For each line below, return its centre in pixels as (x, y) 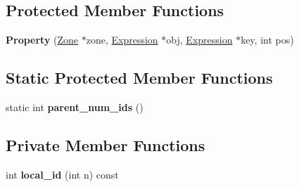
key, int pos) (267, 40)
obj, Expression (199, 40)
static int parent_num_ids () (75, 107)
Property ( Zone (42, 40)
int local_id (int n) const (62, 174)
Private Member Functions (106, 144)
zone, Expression (122, 40)
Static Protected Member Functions (139, 78)
